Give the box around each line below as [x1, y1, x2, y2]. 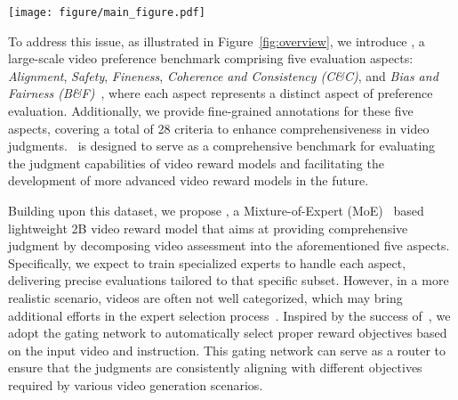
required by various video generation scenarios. [8, 375, 263, 394]
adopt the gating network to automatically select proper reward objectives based [8, 323, 447, 342]
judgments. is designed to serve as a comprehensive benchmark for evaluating [8, 136, 436, 155]
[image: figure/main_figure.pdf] [8, 6, 205, 19]
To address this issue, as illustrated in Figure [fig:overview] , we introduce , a [8, 31, 425, 50]
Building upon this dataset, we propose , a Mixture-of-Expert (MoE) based [8, 201, 424, 219]
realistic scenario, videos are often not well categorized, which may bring [8, 288, 403, 306]
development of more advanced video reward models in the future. [8, 171, 369, 190]
